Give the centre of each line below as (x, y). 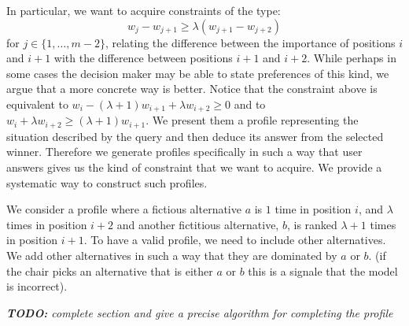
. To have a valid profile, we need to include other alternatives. (235, 240)
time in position (313, 209)
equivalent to (37, 104)
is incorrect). (37, 286)
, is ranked (312, 224)
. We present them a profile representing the (252, 120)
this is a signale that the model (323, 270)
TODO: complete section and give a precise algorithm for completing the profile (200, 312)
